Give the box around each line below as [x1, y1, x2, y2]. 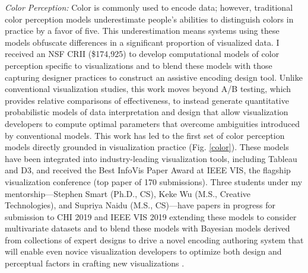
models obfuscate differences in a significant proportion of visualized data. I [5, 36, 280, 48]
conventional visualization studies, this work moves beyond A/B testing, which [5, 82, 291, 95]
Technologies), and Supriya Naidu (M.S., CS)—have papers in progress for [5, 199, 275, 211]
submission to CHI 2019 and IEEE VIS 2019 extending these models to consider [5, 210, 297, 223]
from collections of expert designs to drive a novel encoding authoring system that [5, 233, 304, 246]
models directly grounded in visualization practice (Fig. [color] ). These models [5, 141, 289, 153]
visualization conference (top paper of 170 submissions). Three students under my [5, 175, 303, 188]
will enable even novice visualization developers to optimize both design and [5, 245, 282, 258]
